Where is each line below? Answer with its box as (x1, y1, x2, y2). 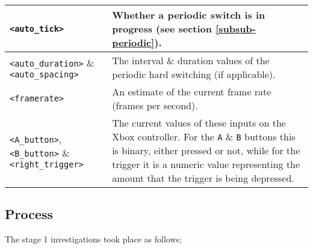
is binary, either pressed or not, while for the (112, 143, 300, 157)
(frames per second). (112, 98, 198, 112)
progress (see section (112, 22, 212, 35)
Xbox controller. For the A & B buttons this (112, 130, 296, 143)
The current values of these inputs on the (112, 116, 286, 130)
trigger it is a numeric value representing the (112, 157, 300, 171)
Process (5, 205, 54, 223)
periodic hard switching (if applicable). (112, 67, 276, 81)
